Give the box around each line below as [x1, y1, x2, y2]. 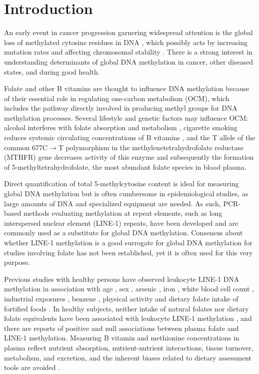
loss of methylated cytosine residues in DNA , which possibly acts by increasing [4, 37, 248, 47]
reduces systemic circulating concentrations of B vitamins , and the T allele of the [4, 132, 255, 143]
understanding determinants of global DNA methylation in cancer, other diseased [4, 56, 253, 67]
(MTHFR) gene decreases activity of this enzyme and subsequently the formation [4, 152, 254, 162]
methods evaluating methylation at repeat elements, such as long [23, 208, 222, 218]
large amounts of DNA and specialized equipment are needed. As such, [4, 198, 221, 208]
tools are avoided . [4, 362, 60, 372]
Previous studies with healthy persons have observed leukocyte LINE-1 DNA [4, 273, 239, 284]
